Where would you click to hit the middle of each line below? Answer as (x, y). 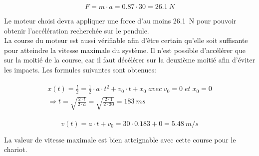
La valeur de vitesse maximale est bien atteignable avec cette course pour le (120, 139)
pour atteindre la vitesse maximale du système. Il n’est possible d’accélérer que (125, 50)
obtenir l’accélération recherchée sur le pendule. (77, 30)
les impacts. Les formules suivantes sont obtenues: (80, 69)
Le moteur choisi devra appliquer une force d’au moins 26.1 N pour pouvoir (120, 20)
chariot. (16, 149)
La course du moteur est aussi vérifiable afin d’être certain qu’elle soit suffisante (126, 40)
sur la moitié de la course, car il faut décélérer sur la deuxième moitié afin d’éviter (130, 60)
